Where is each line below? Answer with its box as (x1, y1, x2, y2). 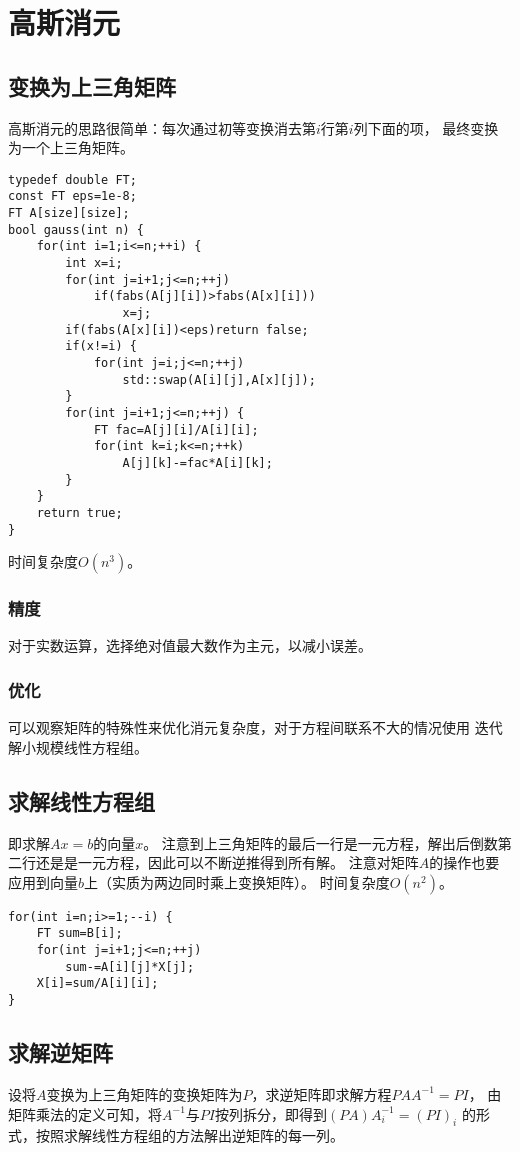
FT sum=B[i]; (36, 926, 123, 941)
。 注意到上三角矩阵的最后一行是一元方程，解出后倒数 (143, 832, 498, 853)
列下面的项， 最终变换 (353, 117, 499, 138)
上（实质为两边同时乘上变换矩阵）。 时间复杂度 (84, 871, 390, 892)
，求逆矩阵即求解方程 (251, 1083, 392, 1104)
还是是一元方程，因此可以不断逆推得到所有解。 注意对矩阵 (35, 852, 419, 873)
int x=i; (65, 256, 123, 271)
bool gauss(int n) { (8, 222, 145, 237)
